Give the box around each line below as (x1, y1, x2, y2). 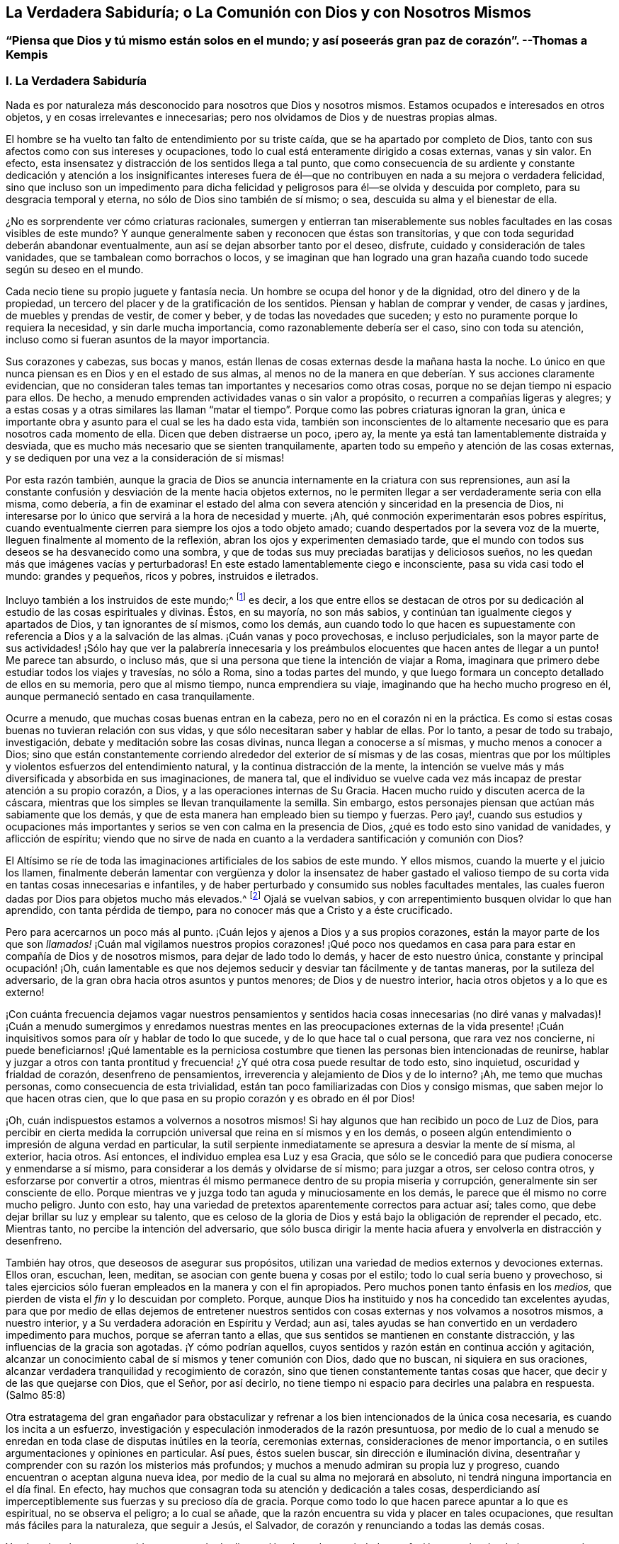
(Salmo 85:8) (6, 1389, 66, 1402)
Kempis (6, 47, 48, 62)
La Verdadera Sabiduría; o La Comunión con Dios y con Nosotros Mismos (6, 4, 532, 21)
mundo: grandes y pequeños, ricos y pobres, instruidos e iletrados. (6, 570, 319, 583)
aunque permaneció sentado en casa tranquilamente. (6, 690, 255, 702)
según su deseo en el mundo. (6, 263, 144, 276)
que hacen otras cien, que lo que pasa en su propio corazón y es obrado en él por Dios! (6, 1092, 415, 1105)
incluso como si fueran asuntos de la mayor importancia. (6, 333, 270, 346)
